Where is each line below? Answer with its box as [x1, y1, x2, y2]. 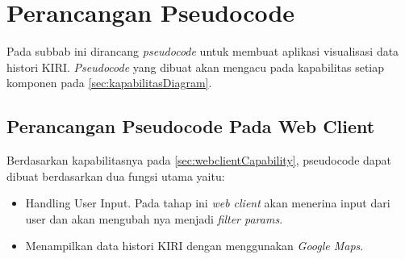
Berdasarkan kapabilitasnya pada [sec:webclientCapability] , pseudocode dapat [6, 152, 392, 169]
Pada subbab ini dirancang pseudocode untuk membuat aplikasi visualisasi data [6, 43, 399, 60]
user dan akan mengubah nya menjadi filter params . [25, 210, 283, 227]
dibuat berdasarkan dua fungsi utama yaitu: [6, 167, 225, 184]
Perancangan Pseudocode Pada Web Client [6, 114, 375, 139]
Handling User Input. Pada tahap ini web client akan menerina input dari [25, 194, 390, 211]
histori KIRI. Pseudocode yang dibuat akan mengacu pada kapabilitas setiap [6, 58, 385, 75]
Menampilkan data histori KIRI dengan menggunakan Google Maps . [25, 237, 364, 254]
